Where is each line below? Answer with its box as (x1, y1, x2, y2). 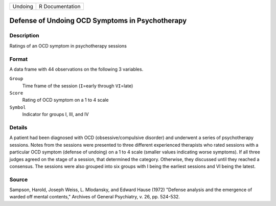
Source (9, 176, 28, 183)
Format (9, 55, 28, 62)
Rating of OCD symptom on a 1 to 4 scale (22, 97, 109, 103)
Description (9, 32, 39, 39)
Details (9, 124, 28, 131)
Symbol (9, 104, 26, 110)
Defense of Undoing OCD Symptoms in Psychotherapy (9, 16, 187, 25)
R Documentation (39, 3, 81, 10)
